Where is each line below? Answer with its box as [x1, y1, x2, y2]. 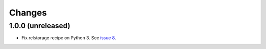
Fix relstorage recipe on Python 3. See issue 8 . [21, 35, 116, 41]
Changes [9, 7, 47, 18]
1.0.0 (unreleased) [9, 21, 70, 30]
